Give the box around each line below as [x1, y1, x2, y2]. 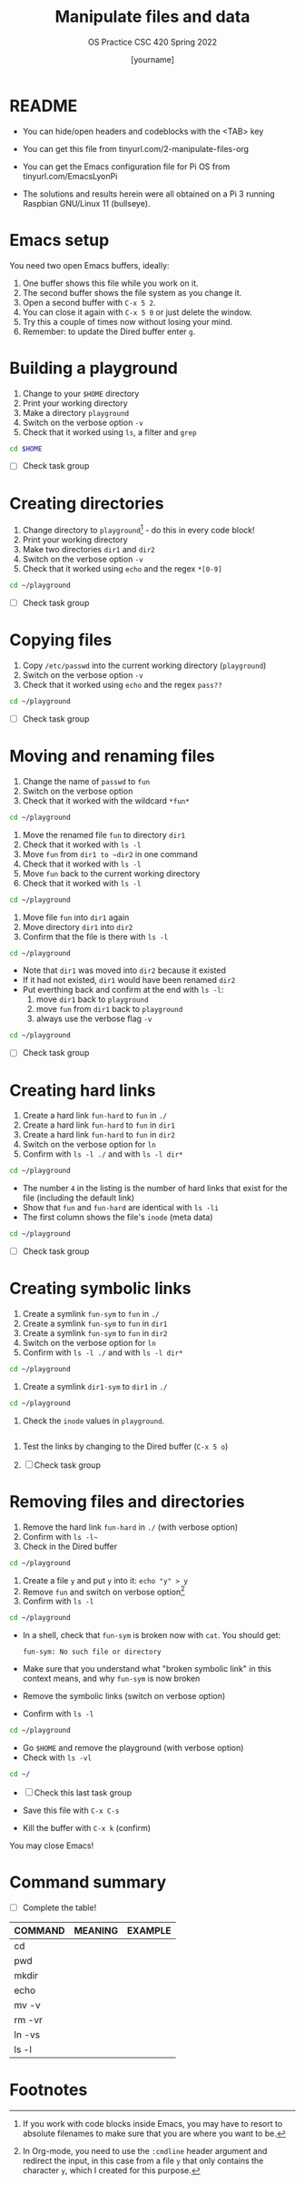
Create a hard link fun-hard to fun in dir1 [22, 1119, 175, 1130]
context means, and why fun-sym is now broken [22, 1673, 201, 1684]
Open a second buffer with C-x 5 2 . [22, 297, 156, 308]
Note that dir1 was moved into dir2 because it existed [22, 965, 227, 976]
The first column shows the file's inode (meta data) [22, 1212, 213, 1223]
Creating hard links [9, 1080, 156, 1100]
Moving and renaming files [9, 746, 215, 766]
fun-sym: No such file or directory [22, 1647, 162, 1657]
